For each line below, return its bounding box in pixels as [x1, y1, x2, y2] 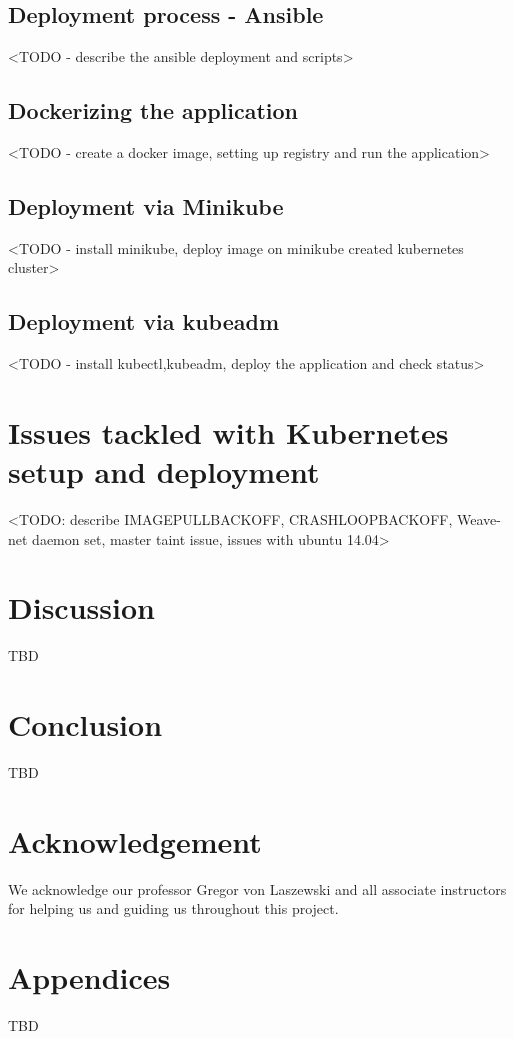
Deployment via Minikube [8, 190, 284, 221]
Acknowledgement [8, 820, 262, 861]
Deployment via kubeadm [8, 306, 280, 337]
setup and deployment [8, 451, 320, 492]
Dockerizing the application [8, 95, 299, 126]
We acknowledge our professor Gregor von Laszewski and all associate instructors [8, 878, 507, 899]
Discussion [8, 587, 155, 628]
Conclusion [8, 704, 163, 745]
